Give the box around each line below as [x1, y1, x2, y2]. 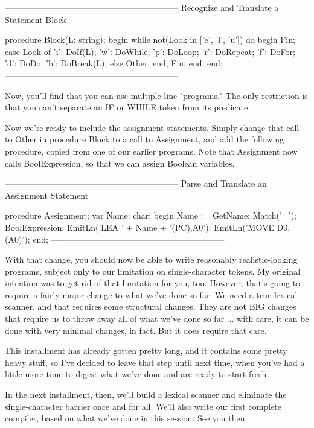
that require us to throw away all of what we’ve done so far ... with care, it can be [5, 312, 309, 325]
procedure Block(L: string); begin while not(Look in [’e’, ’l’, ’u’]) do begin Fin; [5, 33, 295, 46]
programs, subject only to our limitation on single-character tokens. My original [5, 264, 301, 277]
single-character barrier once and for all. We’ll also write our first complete [5, 400, 281, 412]
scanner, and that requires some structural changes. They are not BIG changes [5, 300, 296, 313]
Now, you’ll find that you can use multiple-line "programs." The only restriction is [5, 89, 308, 101]
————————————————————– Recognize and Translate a [5, 1, 279, 13]
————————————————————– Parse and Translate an [5, 177, 267, 190]
